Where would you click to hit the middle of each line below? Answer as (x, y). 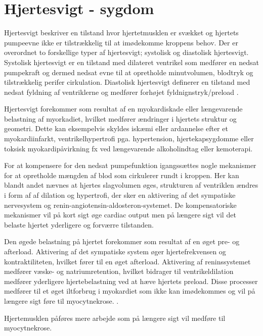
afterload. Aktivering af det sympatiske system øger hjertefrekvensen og (115, 251)
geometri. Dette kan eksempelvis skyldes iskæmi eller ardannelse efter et (116, 128)
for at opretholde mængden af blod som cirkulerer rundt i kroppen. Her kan (122, 175)
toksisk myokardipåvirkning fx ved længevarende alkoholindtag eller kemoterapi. (128, 148)
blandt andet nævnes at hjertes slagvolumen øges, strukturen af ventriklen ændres (131, 185)
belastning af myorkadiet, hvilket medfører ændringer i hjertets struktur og (120, 118)
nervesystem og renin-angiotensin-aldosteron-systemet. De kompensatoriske (120, 205)
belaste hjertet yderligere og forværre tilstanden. (79, 224)
